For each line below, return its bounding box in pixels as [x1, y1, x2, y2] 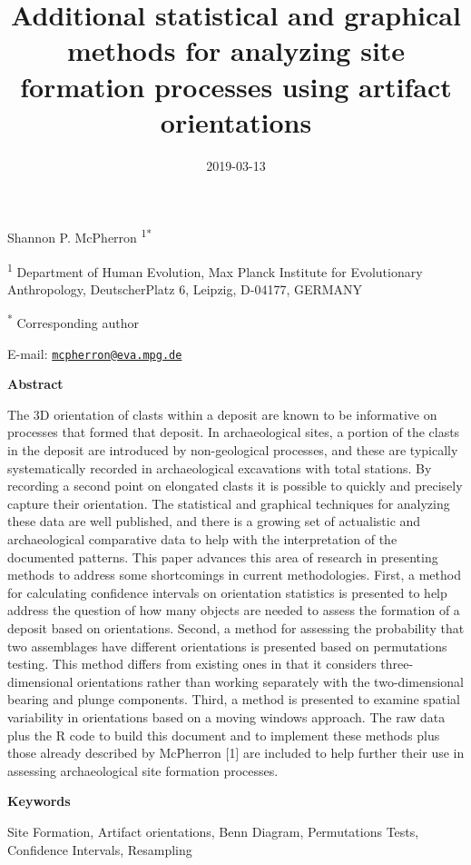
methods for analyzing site [66, 32, 406, 69]
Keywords [7, 791, 71, 810]
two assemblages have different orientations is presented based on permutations [7, 636, 447, 655]
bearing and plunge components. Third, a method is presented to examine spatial [7, 690, 460, 709]
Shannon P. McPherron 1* [7, 225, 152, 246]
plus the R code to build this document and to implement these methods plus [7, 725, 440, 744]
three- [380, 654, 414, 673]
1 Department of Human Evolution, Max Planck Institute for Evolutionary [7, 259, 423, 281]
